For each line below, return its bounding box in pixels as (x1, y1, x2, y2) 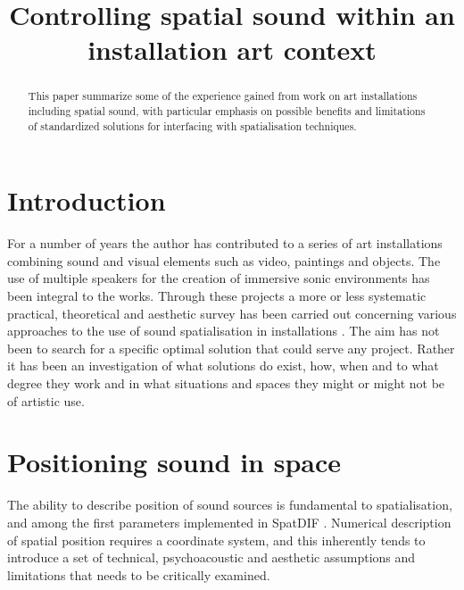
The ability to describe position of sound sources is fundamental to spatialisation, (7, 495, 452, 514)
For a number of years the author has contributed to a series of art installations (7, 234, 443, 253)
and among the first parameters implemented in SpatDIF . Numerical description (7, 512, 452, 531)
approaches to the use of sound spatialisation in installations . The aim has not (7, 321, 440, 340)
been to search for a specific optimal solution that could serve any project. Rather (7, 338, 455, 357)
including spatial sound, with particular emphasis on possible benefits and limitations (28, 104, 426, 119)
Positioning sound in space (7, 444, 342, 480)
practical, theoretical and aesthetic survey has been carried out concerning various (7, 303, 457, 322)
